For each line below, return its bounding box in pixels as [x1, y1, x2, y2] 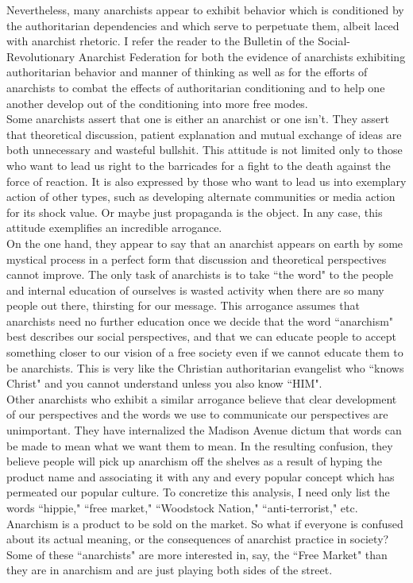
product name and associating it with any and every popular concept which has [6, 468, 395, 485]
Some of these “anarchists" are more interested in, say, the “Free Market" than [6, 546, 388, 562]
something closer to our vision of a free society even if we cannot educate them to [6, 344, 403, 361]
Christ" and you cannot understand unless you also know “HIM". [6, 375, 322, 392]
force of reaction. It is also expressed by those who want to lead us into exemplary [6, 172, 407, 189]
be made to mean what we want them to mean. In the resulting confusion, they [6, 437, 393, 454]
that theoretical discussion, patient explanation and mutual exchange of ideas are [6, 125, 402, 142]
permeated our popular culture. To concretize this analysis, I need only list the [6, 484, 390, 500]
